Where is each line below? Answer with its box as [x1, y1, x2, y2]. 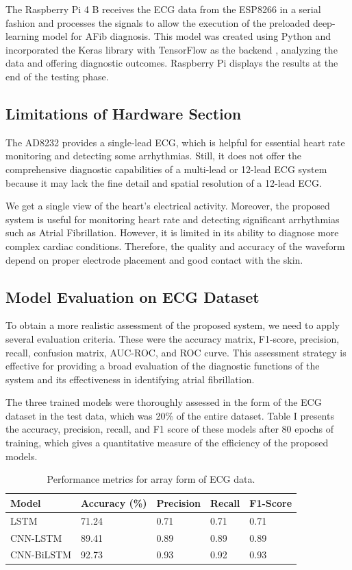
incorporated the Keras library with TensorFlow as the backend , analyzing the [5, 42, 338, 56]
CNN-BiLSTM [10, 547, 72, 562]
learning [5, 29, 40, 43]
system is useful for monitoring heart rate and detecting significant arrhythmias [5, 212, 340, 226]
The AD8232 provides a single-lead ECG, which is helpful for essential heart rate [5, 135, 345, 149]
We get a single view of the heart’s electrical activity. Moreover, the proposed [5, 198, 330, 213]
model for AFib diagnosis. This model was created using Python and [42, 29, 331, 43]
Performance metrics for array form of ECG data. [47, 472, 255, 486]
